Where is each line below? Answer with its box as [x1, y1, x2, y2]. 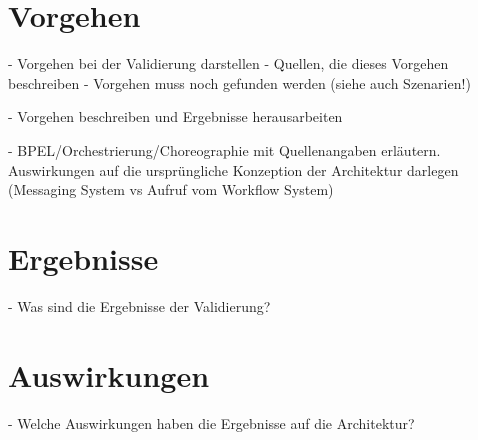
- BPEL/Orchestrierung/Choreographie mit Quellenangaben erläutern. [8, 139, 441, 160]
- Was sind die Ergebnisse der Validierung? [8, 295, 271, 316]
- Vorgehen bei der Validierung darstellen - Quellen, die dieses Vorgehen [8, 53, 449, 74]
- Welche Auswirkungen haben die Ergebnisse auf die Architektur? [8, 412, 415, 433]
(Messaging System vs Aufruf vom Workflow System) [8, 179, 334, 200]
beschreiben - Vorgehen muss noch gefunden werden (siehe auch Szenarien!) [8, 72, 471, 93]
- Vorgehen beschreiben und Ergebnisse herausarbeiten [8, 106, 343, 127]
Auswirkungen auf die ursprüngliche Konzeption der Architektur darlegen [8, 159, 459, 180]
